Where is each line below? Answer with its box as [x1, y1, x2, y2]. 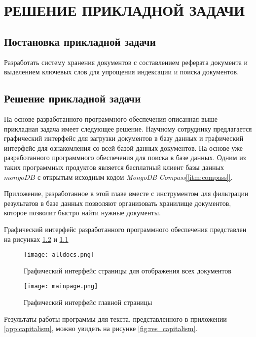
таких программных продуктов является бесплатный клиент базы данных [4, 162, 224, 172]
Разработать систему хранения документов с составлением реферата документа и [4, 57, 248, 67]
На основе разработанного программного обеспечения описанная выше [4, 113, 218, 124]
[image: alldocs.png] [24, 251, 95, 259]
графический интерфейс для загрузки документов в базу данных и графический [4, 133, 244, 143]
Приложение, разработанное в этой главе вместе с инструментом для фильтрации [4, 188, 249, 199]
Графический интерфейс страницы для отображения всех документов [24, 265, 231, 275]
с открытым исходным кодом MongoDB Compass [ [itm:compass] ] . [37, 171, 233, 182]
